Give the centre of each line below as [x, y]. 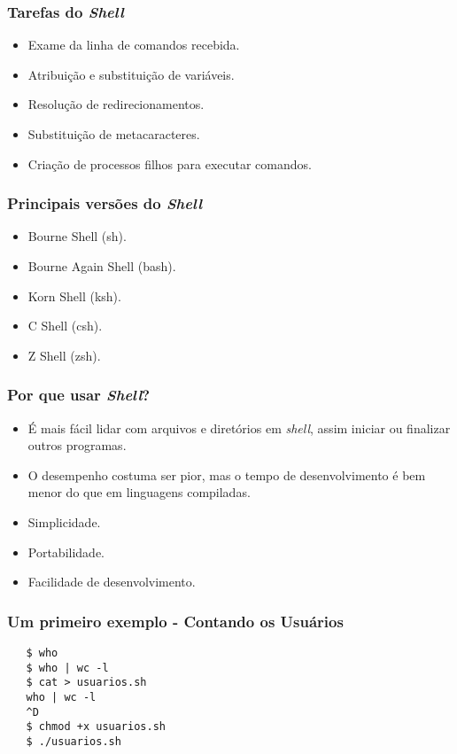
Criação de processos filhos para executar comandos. [170, 163]
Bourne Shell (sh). [77, 236]
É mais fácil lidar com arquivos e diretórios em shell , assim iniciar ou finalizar [239, 428]
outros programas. [77, 445]
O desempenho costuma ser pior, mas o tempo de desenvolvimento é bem [227, 474]
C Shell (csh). [65, 326]
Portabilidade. [66, 552]
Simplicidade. [64, 521]
